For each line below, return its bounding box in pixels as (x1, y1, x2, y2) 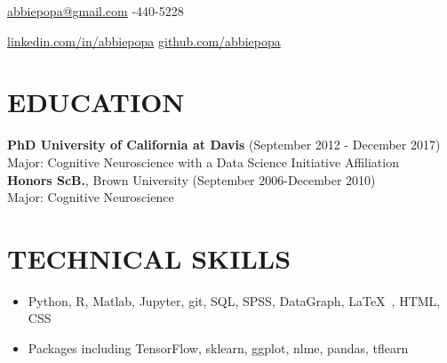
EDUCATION (7, 84, 185, 120)
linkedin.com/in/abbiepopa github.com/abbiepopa (7, 31, 281, 50)
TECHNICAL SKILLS (7, 239, 291, 276)
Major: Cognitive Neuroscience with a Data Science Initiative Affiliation (7, 152, 399, 171)
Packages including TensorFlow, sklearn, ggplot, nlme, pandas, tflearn (28, 339, 409, 357)
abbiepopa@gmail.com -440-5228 (7, 2, 184, 20)
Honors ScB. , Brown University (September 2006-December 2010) (7, 170, 376, 189)
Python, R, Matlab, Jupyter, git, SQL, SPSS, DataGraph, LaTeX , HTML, (28, 291, 441, 310)
